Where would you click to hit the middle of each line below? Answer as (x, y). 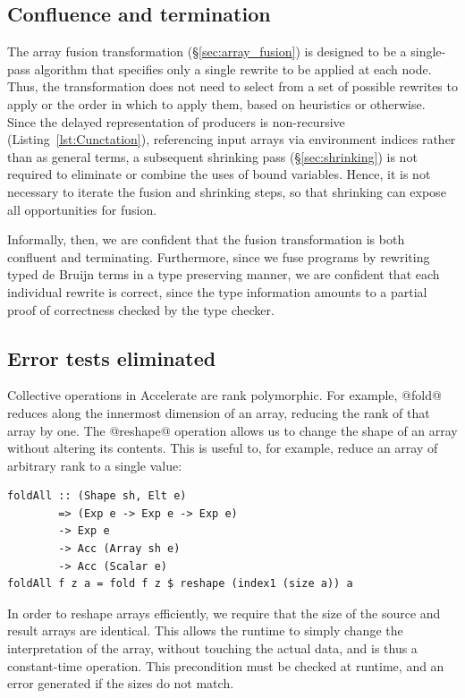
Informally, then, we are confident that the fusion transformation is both (206, 239)
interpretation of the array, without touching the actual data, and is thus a (212, 648)
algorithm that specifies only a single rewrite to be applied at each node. (233, 68)
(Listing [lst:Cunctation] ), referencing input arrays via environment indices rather (232, 139)
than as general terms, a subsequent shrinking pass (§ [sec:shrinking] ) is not (212, 156)
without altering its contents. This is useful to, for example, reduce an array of (223, 448)
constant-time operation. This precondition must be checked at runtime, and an (226, 665)
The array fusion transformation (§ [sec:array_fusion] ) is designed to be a (207, 51)
